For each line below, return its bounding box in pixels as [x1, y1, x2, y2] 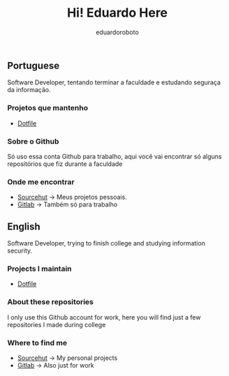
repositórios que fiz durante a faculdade [7, 159, 123, 168]
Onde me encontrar [7, 176, 75, 186]
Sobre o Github [7, 136, 59, 146]
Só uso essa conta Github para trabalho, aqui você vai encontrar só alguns [7, 152, 222, 160]
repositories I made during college [7, 320, 106, 329]
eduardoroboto [95, 28, 140, 36]
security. [7, 246, 33, 255]
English [7, 220, 40, 232]
